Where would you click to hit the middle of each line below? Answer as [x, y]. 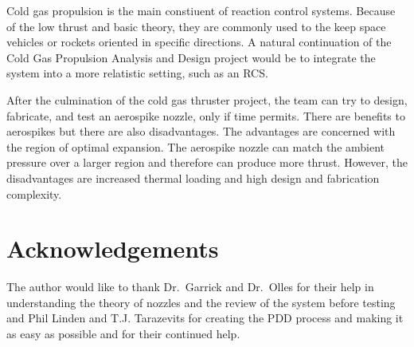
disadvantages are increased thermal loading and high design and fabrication [193, 177]
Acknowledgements [113, 248]
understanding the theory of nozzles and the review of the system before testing [201, 302]
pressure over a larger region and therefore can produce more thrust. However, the [207, 162]
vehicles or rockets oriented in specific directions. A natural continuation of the [199, 42]
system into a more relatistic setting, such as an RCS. [137, 73]
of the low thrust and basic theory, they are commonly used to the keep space [196, 26]
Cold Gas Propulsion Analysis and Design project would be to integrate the [191, 57]
